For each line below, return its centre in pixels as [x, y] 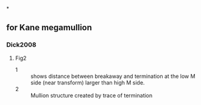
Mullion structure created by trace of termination [91, 95]
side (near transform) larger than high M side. [87, 82]
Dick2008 [21, 45]
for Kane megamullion [49, 27]
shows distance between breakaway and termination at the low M [113, 76]
